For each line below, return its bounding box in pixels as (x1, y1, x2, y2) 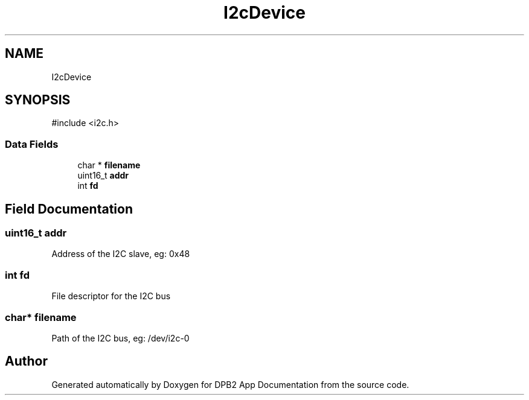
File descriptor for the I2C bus (51, 291, 171, 302)
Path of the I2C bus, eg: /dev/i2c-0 (51, 332, 190, 343)
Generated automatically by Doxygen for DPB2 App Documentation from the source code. (51, 379, 409, 390)
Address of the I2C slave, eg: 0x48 (51, 249, 190, 259)
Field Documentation (5, 201, 133, 217)
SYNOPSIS (5, 92, 71, 108)
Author (5, 354, 48, 369)
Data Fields (5, 138, 59, 150)
